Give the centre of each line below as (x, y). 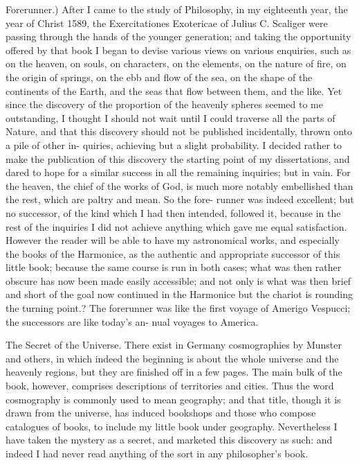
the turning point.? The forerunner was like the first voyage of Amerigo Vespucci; (178, 308)
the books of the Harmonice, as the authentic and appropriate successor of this (173, 253)
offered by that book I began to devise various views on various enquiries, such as (178, 50)
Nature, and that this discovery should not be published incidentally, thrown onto (179, 131)
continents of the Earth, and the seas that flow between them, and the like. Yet (174, 90)
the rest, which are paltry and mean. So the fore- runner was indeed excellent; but (180, 199)
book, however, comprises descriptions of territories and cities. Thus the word (170, 386)
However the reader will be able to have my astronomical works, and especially (173, 240)
